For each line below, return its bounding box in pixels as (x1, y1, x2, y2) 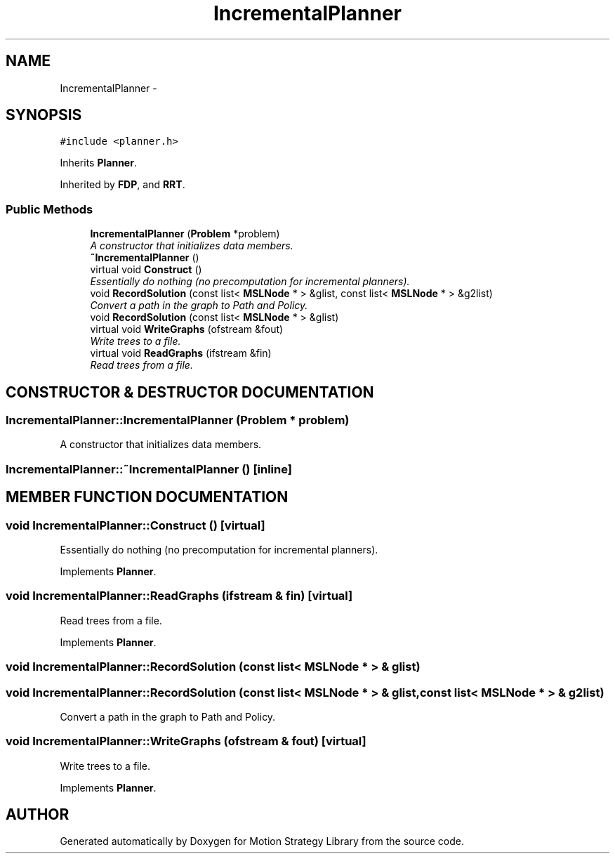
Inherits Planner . (60, 157, 137, 169)
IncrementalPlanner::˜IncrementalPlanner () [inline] (6, 461, 292, 476)
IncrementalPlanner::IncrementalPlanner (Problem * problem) (6, 413, 350, 428)
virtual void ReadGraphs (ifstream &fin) (90, 347, 272, 360)
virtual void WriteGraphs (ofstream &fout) (90, 323, 284, 336)
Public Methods (6, 202, 93, 216)
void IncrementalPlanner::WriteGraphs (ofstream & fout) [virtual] (6, 734, 366, 749)
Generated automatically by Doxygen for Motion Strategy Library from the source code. (60, 835, 465, 848)
